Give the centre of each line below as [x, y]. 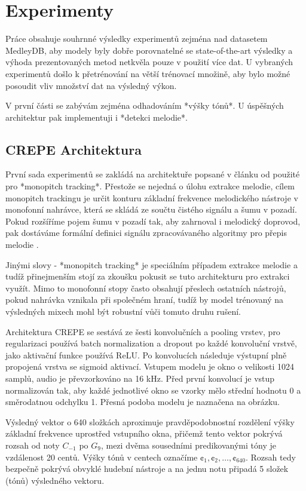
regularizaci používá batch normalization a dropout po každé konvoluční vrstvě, [151, 343]
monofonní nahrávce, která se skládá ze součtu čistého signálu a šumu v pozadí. [151, 209]
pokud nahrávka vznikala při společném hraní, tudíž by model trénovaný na [145, 300]
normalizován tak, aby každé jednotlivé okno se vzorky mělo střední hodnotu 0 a [153, 390]
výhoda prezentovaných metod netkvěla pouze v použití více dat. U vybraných [149, 62]
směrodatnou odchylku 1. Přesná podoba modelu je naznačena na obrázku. [143, 402]
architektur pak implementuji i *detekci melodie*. [97, 117]
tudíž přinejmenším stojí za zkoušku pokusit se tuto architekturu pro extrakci [148, 276]
